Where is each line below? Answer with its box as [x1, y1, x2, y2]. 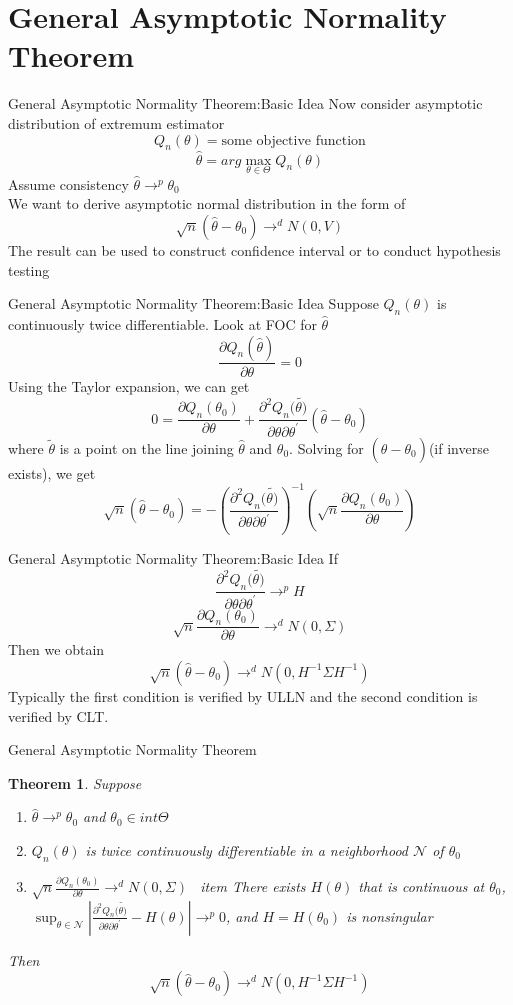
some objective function [221, 133, 366, 148]
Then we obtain [8, 639, 105, 660]
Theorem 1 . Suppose [8, 772, 142, 793]
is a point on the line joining [59, 437, 234, 458]
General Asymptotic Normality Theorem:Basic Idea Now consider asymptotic [8, 93, 483, 114]
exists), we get [8, 462, 96, 483]
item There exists [200, 876, 306, 897]
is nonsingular [346, 905, 433, 926]
